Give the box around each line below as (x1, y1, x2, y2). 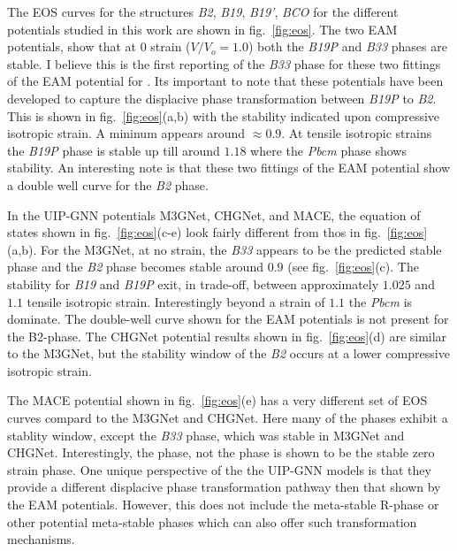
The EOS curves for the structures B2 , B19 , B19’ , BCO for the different (7, 3, 399, 20)
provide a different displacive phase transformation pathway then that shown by (7, 478, 441, 496)
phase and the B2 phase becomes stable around (7, 257, 263, 276)
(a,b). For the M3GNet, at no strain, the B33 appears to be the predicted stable (7, 240, 442, 258)
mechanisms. (7, 530, 75, 548)
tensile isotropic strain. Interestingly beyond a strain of (27, 292, 325, 310)
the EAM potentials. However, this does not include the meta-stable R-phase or (7, 495, 439, 514)
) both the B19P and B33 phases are (248, 37, 447, 56)
